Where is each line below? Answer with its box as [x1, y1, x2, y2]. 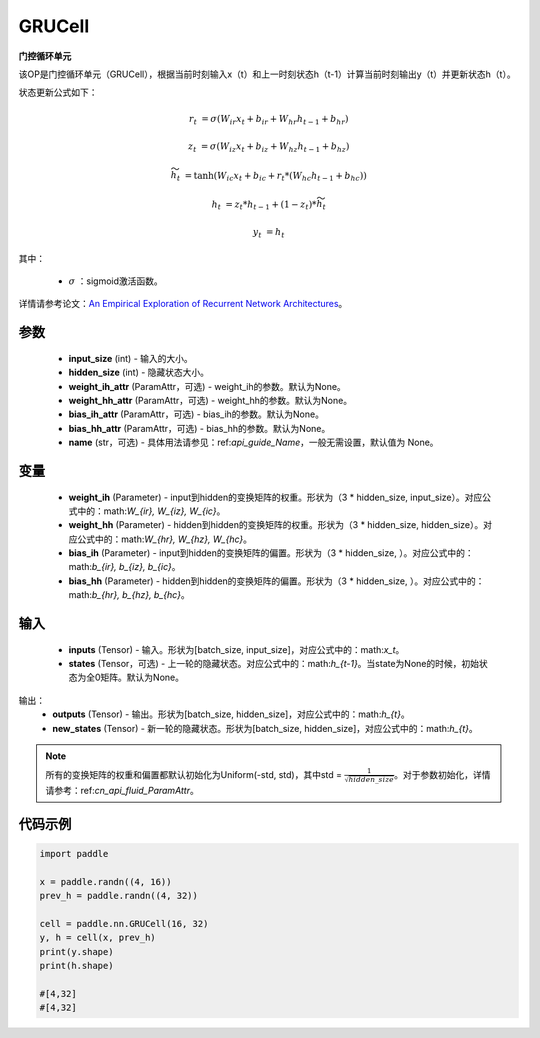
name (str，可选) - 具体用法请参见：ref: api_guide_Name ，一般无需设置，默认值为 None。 [68, 436, 439, 449]
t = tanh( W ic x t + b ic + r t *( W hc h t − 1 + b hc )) [176, 170, 367, 184]
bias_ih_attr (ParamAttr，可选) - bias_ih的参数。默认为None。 [68, 408, 325, 420]
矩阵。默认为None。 [100, 671, 185, 684]
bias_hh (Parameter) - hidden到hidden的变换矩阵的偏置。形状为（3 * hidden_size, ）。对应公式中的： [68, 575, 485, 587]
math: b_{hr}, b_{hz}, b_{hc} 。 [68, 589, 190, 601]
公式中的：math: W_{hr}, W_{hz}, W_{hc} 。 [76, 533, 253, 545]
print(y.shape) [39, 946, 114, 957]
